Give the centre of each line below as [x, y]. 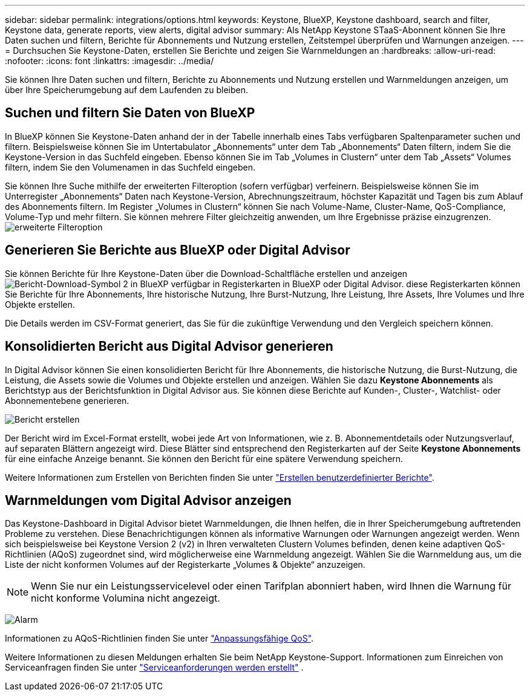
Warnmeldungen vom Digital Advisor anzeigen [148, 500]
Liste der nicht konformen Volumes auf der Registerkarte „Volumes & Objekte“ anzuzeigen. [185, 565]
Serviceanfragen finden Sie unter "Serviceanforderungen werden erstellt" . [154, 668]
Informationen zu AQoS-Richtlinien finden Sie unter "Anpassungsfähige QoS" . [159, 639]
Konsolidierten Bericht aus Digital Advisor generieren [169, 346]
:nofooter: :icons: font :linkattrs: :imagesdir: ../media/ [110, 61]
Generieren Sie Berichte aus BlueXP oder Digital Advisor [178, 250]
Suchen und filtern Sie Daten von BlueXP [130, 113]
